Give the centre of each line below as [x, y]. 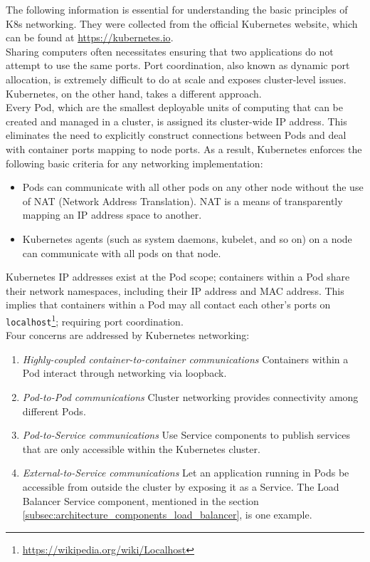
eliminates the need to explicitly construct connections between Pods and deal [176, 135]
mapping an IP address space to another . [112, 215]
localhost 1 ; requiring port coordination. [95, 320]
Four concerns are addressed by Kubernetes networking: [128, 335]
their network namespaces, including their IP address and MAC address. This [175, 290]
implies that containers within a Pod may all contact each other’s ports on [168, 305]
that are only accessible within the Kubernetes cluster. [141, 448]
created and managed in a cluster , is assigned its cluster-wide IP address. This [176, 121]
